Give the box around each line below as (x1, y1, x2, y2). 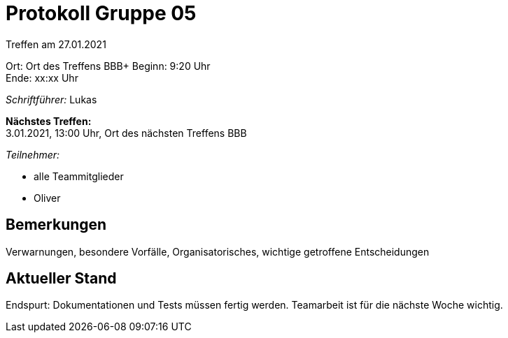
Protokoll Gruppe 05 (6, 1, 197, 25)
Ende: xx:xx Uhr (6, 71, 78, 84)
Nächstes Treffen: (6, 115, 92, 127)
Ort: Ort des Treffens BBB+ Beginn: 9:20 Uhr (6, 59, 211, 72)
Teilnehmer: (6, 148, 60, 161)
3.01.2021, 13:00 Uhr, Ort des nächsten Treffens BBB (6, 126, 247, 139)
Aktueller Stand (6, 270, 117, 288)
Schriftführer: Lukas (6, 93, 97, 105)
